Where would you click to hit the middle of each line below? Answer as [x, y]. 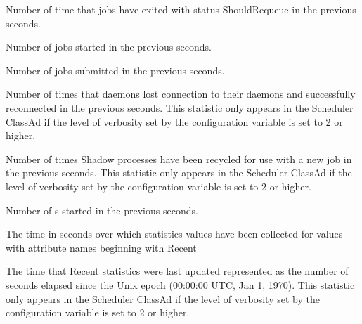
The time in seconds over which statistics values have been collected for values [174, 234]
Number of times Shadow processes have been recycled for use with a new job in [179, 158]
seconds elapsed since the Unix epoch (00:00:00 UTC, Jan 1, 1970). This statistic [180, 284]
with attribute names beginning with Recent [101, 247]
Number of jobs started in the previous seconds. [109, 47]
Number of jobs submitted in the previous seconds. [115, 70]
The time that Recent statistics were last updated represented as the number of [177, 271]
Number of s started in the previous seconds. [102, 210]
